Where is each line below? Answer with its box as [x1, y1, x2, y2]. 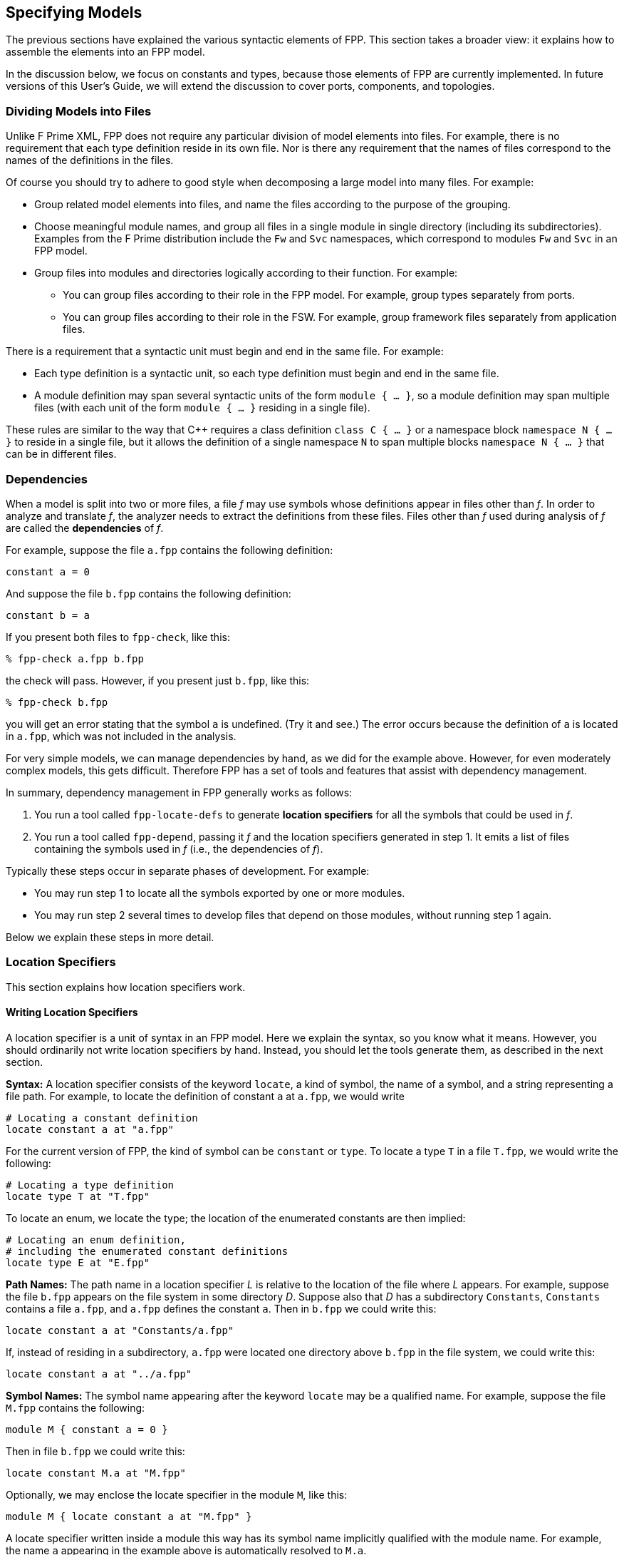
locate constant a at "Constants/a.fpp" [6, 1324, 234, 1336]
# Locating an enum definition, [6, 1233, 186, 1246]
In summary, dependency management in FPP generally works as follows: [6, 786, 353, 799]
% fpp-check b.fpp [6, 696, 108, 708]
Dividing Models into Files [6, 103, 152, 118]
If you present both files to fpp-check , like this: [6, 630, 230, 643]
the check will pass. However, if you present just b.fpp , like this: [6, 674, 310, 687]
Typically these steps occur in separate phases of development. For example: [6, 864, 370, 877]
